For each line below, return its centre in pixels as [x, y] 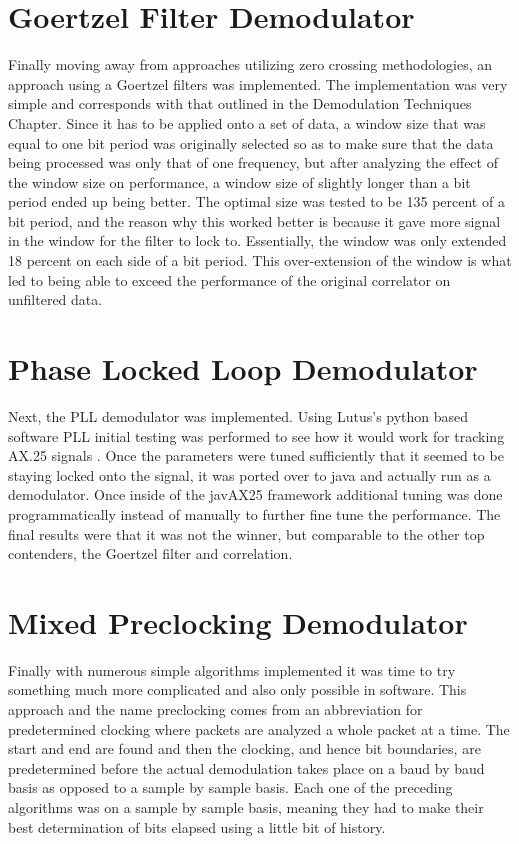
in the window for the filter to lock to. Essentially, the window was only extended [257, 240]
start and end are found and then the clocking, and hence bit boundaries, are [244, 748]
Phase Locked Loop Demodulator [243, 368]
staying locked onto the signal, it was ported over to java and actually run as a [249, 474]
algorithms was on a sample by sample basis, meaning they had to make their [246, 807]
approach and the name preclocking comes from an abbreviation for [215, 709]
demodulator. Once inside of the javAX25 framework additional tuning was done [255, 494]
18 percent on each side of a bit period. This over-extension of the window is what [260, 260]
